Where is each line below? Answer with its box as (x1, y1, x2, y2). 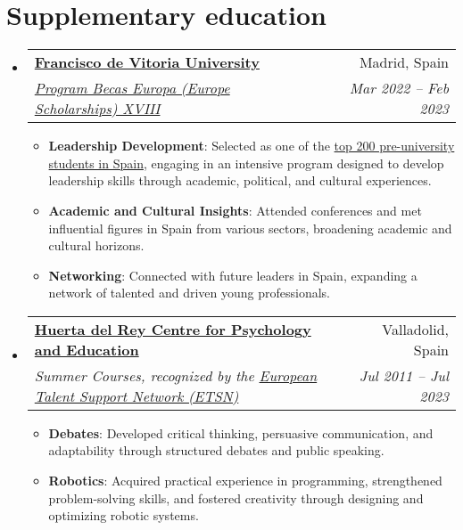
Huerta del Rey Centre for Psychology (34, 318, 311, 339)
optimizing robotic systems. (48, 506, 199, 525)
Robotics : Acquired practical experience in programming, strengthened (48, 471, 442, 490)
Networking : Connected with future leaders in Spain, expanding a (48, 265, 418, 284)
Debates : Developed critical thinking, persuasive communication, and (48, 423, 434, 442)
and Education (34, 338, 139, 360)
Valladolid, (382, 318, 449, 339)
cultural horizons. (48, 236, 145, 255)
